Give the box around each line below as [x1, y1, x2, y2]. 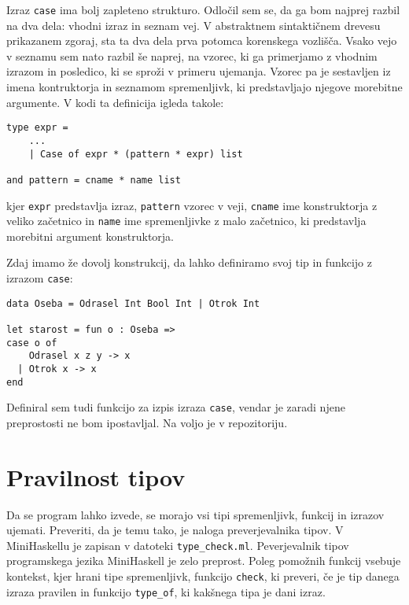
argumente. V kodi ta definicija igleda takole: [6, 94, 224, 110]
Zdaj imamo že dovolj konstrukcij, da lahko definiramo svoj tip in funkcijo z [6, 254, 372, 271]
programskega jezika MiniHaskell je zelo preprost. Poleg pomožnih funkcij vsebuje [6, 552, 401, 569]
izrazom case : [6, 270, 73, 286]
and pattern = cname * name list [6, 174, 181, 186]
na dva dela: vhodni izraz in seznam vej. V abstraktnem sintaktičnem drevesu [6, 17, 381, 33]
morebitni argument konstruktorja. [6, 227, 174, 244]
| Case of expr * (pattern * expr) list [28, 148, 243, 160]
